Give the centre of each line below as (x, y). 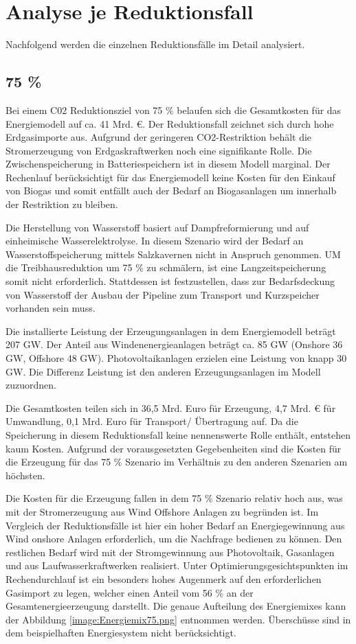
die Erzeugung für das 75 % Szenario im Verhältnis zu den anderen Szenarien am (177, 462)
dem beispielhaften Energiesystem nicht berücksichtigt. (121, 633)
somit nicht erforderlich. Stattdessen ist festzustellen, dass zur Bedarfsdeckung (170, 281)
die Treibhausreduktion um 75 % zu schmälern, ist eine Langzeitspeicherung (166, 267)
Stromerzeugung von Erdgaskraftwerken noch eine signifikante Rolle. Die (159, 150)
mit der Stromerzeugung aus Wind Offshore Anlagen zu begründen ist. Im (162, 511)
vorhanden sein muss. (51, 308)
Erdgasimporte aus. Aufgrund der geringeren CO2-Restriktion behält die (159, 137)
